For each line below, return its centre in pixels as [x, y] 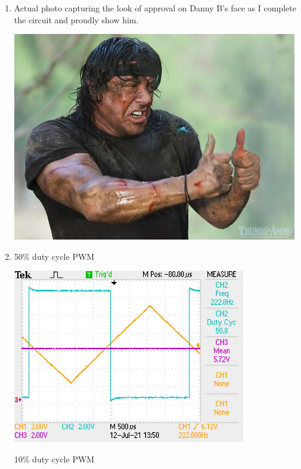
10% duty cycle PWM [54, 459]
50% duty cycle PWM [54, 256]
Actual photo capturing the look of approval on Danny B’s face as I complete [155, 8]
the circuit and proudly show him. [76, 19]
